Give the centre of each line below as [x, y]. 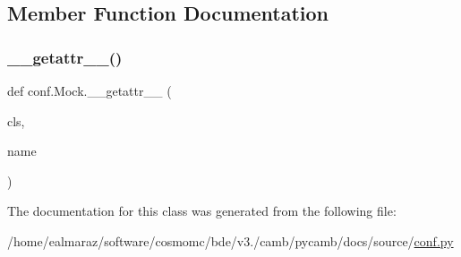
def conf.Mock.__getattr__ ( [90, 90]
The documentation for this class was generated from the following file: [202, 211]
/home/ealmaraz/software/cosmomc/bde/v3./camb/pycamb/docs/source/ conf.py [230, 240]
